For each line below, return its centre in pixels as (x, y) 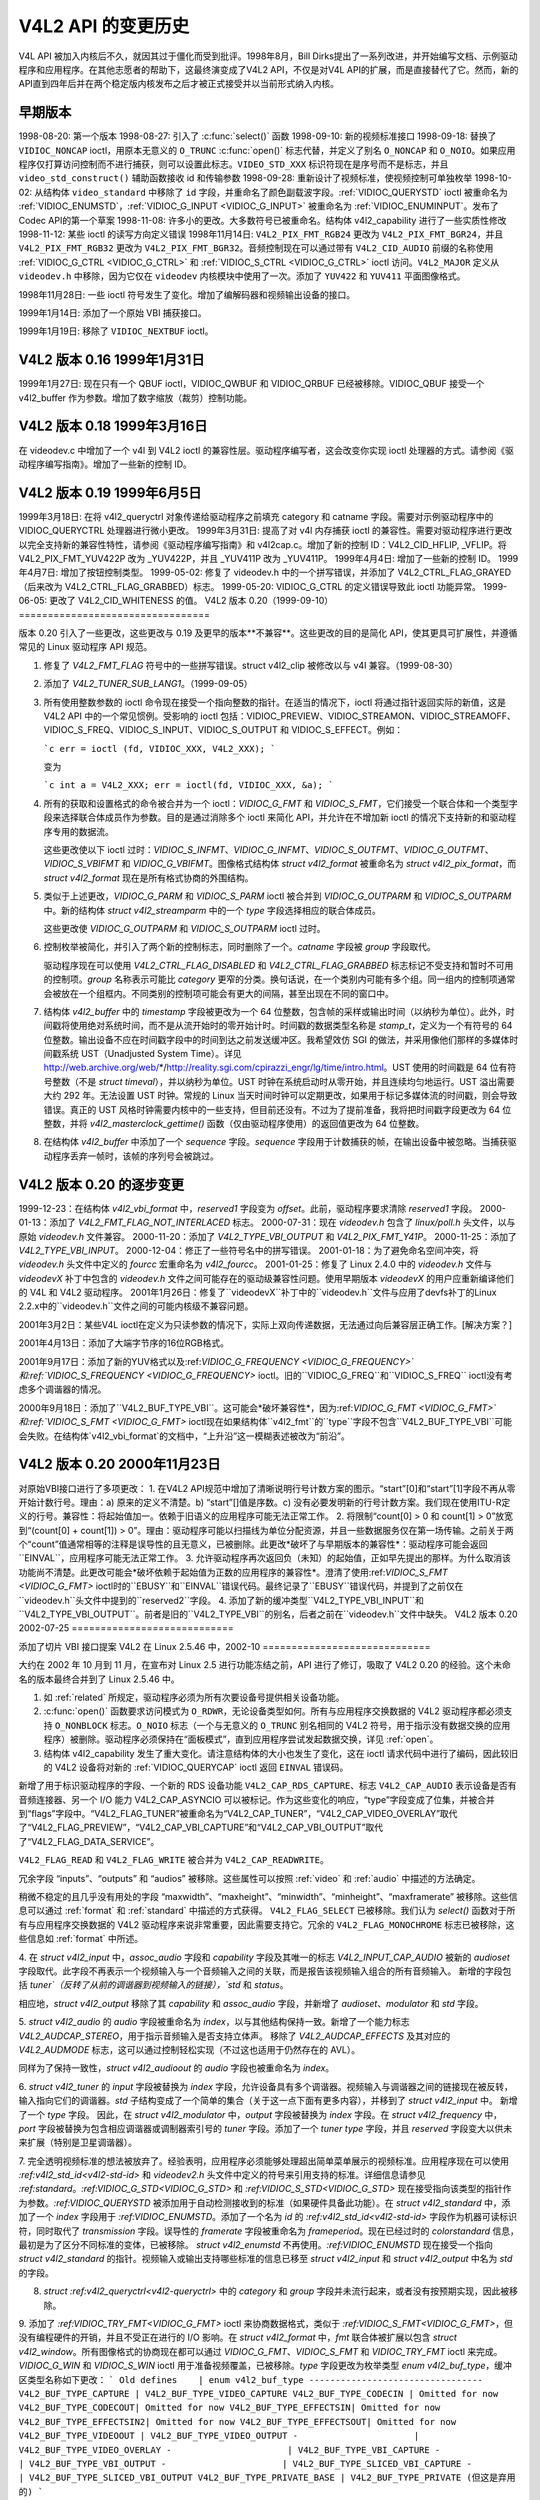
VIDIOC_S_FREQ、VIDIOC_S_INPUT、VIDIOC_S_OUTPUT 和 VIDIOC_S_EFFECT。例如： (223, 730)
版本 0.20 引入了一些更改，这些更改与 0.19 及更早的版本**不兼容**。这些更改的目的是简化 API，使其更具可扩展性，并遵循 (268, 632)
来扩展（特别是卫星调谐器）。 (77, 2142)
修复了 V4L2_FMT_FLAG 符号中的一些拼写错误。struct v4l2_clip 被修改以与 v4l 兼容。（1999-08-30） (251, 665)
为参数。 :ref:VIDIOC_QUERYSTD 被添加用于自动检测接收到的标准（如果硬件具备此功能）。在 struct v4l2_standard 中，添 (264, 2202)
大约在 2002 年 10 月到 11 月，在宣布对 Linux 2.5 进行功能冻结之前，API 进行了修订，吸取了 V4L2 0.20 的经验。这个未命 (264, 1665)
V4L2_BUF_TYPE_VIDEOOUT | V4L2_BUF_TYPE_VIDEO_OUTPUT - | (219, 2436)
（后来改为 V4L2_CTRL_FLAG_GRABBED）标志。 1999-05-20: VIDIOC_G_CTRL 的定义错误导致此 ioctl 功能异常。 (250, 586)
